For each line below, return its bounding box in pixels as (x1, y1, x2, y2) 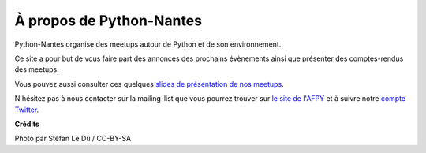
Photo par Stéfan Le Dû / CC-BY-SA (14, 134, 132, 144)
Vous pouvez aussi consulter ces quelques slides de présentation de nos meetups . (14, 79, 284, 88)
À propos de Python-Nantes (14, 12, 203, 29)
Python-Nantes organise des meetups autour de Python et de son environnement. (14, 39, 282, 49)
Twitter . (14, 105, 39, 114)
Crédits (14, 119, 39, 129)
